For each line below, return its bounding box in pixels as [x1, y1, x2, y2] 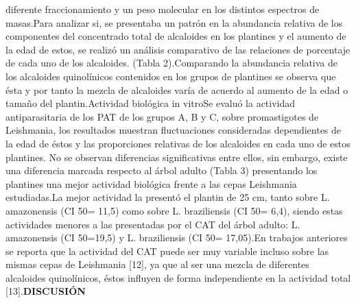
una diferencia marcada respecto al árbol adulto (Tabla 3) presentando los [5, 163, 318, 178]
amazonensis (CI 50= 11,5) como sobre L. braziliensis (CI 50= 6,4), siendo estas [5, 203, 343, 217]
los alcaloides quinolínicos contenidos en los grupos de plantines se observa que [5, 69, 336, 83]
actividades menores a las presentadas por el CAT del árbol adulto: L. [5, 217, 300, 231]
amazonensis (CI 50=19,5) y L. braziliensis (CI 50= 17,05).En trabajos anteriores [5, 230, 348, 245]
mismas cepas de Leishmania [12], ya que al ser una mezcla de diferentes [5, 257, 309, 271]
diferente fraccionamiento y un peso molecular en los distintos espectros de [5, 2, 320, 16]
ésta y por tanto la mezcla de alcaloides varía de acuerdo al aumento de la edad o [5, 82, 348, 97]
